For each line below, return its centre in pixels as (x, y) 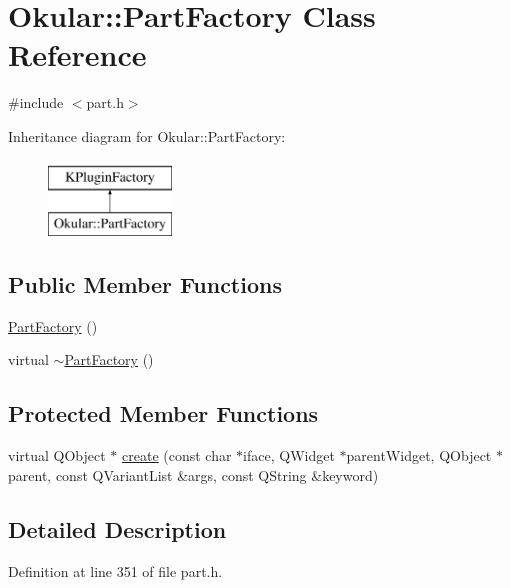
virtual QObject (57, 455)
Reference (77, 54)
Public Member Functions (145, 284)
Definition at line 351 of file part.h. (115, 570)
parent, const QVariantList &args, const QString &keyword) (193, 474)
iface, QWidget (289, 455)
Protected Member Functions (163, 413)
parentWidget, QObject (419, 455)
